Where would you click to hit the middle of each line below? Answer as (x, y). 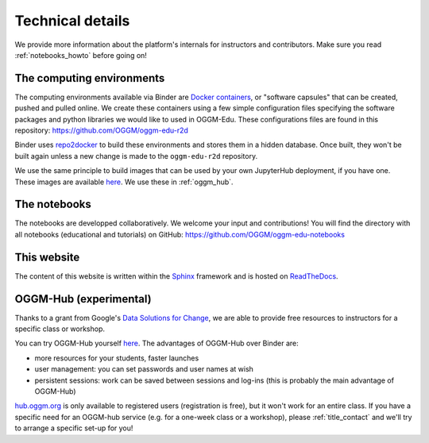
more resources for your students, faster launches (117, 358)
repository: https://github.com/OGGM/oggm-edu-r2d (101, 130)
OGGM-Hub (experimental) (83, 299)
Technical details (72, 21)
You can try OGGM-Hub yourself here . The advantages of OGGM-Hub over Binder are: (157, 343)
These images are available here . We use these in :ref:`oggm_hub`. (124, 182)
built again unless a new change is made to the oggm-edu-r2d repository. (136, 156)
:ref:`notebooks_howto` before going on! (81, 55)
